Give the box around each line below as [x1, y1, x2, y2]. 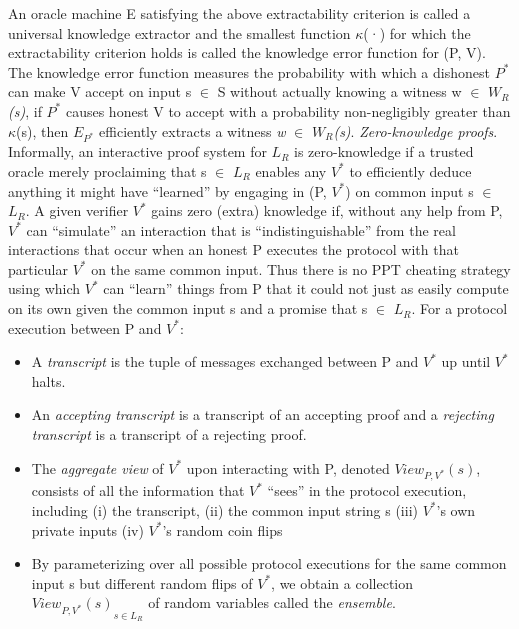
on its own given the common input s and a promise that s [8, 298, 368, 319]
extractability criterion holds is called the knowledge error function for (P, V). [8, 42, 486, 63]
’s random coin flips [162, 519, 283, 540]
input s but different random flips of [31, 572, 253, 593]
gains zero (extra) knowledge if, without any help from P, [151, 200, 503, 221]
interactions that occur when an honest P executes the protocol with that [8, 239, 459, 260]
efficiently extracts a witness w [99, 120, 286, 141]
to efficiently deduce [349, 160, 472, 181]
